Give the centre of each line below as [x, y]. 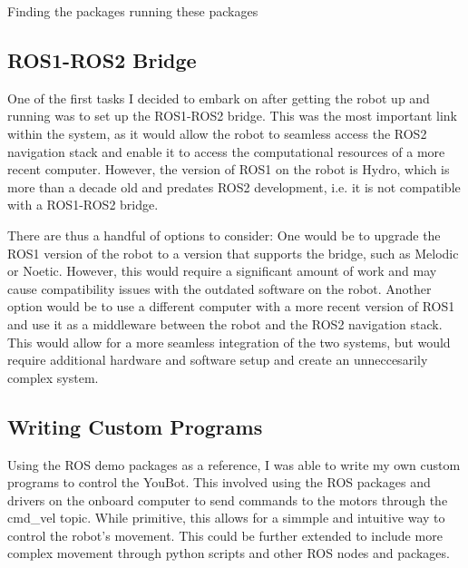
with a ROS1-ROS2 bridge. [83, 205]
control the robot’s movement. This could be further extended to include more [225, 535]
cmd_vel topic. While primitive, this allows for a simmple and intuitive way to [226, 518]
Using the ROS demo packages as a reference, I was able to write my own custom [234, 464]
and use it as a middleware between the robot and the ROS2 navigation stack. [225, 323]
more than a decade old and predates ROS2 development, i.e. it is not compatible [234, 186]
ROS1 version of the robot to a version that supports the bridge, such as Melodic [233, 253]
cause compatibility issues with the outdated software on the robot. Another [219, 288]
